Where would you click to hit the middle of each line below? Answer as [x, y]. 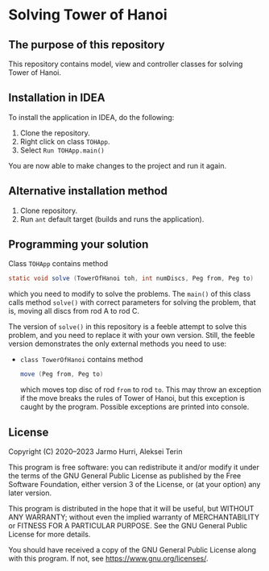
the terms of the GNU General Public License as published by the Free [125, 476]
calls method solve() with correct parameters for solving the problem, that [132, 302]
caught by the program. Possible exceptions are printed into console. [134, 407]
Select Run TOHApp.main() [62, 150]
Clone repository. [49, 210]
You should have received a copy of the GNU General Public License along [132, 550]
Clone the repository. [55, 133]
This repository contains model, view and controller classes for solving [126, 64]
